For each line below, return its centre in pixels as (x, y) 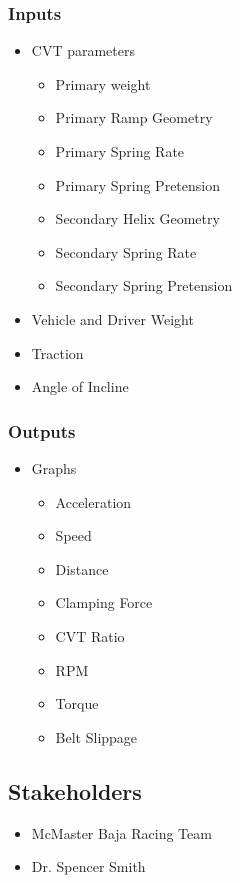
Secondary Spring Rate (126, 251)
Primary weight (103, 83)
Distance (82, 568)
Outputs (42, 430)
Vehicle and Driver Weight (112, 318)
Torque (77, 703)
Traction (57, 352)
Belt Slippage (96, 736)
